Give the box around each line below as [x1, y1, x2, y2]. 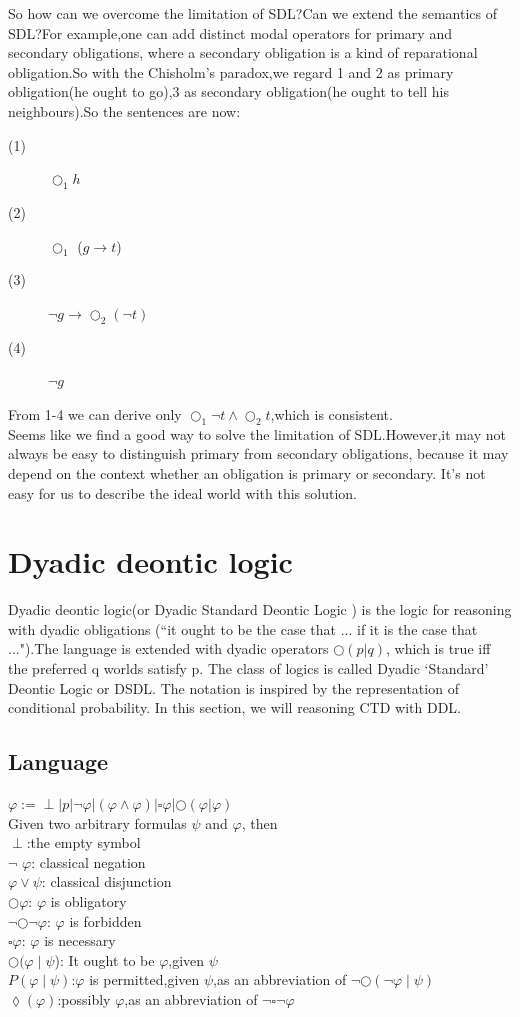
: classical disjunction [41, 871, 172, 892]
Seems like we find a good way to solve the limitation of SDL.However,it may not [8, 423, 506, 444]
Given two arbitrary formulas [8, 812, 187, 833]
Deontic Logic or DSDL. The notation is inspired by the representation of [8, 677, 459, 698]
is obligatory [50, 890, 127, 911]
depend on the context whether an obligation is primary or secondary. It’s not [8, 462, 486, 483]
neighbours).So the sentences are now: [8, 100, 241, 121]
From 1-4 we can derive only [8, 403, 182, 424]
